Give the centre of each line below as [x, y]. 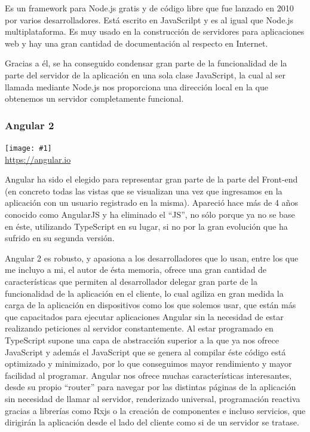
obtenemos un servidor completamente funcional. [94, 98]
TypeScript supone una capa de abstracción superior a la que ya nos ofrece [142, 340]
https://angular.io [38, 159]
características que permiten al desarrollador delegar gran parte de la [131, 281]
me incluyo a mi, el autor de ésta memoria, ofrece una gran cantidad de [136, 270]
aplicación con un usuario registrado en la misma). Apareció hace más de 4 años [151, 203]
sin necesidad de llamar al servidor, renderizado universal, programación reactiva [153, 398]
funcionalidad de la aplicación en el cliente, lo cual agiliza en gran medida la [144, 293]
